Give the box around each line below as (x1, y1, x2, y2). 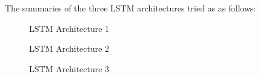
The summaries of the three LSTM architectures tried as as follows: (5, 2, 256, 14)
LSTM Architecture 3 (29, 62, 110, 75)
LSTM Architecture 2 (29, 42, 110, 55)
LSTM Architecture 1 (29, 22, 110, 34)
